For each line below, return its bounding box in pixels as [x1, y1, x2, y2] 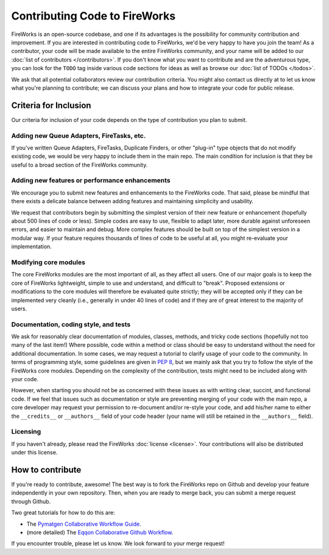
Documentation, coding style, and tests [11, 320, 131, 329]
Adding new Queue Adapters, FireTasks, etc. [11, 131, 146, 140]
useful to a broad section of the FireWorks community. [11, 161, 148, 168]
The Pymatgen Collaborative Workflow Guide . [26, 520, 141, 528]
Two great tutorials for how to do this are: [11, 509, 115, 517]
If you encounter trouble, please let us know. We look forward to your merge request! [11, 540, 225, 547]
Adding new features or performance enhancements [11, 176, 171, 185]
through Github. [11, 498, 51, 505]
